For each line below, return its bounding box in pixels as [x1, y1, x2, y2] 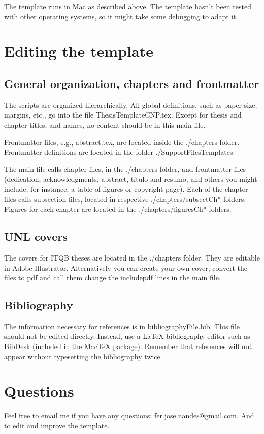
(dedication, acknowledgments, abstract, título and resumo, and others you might [4, 173, 257, 184]
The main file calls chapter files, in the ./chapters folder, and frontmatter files [4, 163, 246, 174]
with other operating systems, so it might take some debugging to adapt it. [4, 11, 238, 21]
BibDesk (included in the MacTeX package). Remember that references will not [4, 341, 252, 352]
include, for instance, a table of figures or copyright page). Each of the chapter [4, 183, 248, 194]
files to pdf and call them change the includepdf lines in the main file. [4, 272, 221, 283]
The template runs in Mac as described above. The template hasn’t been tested [4, 1, 251, 11]
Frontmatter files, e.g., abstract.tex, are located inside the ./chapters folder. [4, 136, 240, 147]
